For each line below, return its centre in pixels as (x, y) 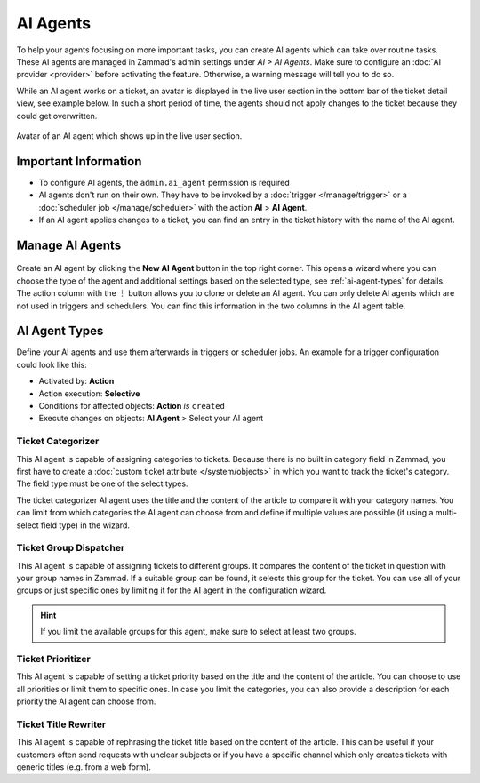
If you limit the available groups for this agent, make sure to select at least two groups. (198, 632)
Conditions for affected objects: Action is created (132, 406)
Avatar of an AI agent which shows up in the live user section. (129, 136)
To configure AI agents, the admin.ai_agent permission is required (164, 182)
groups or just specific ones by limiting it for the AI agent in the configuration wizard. (172, 590)
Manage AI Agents (69, 245)
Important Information (79, 161)
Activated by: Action (76, 381)
